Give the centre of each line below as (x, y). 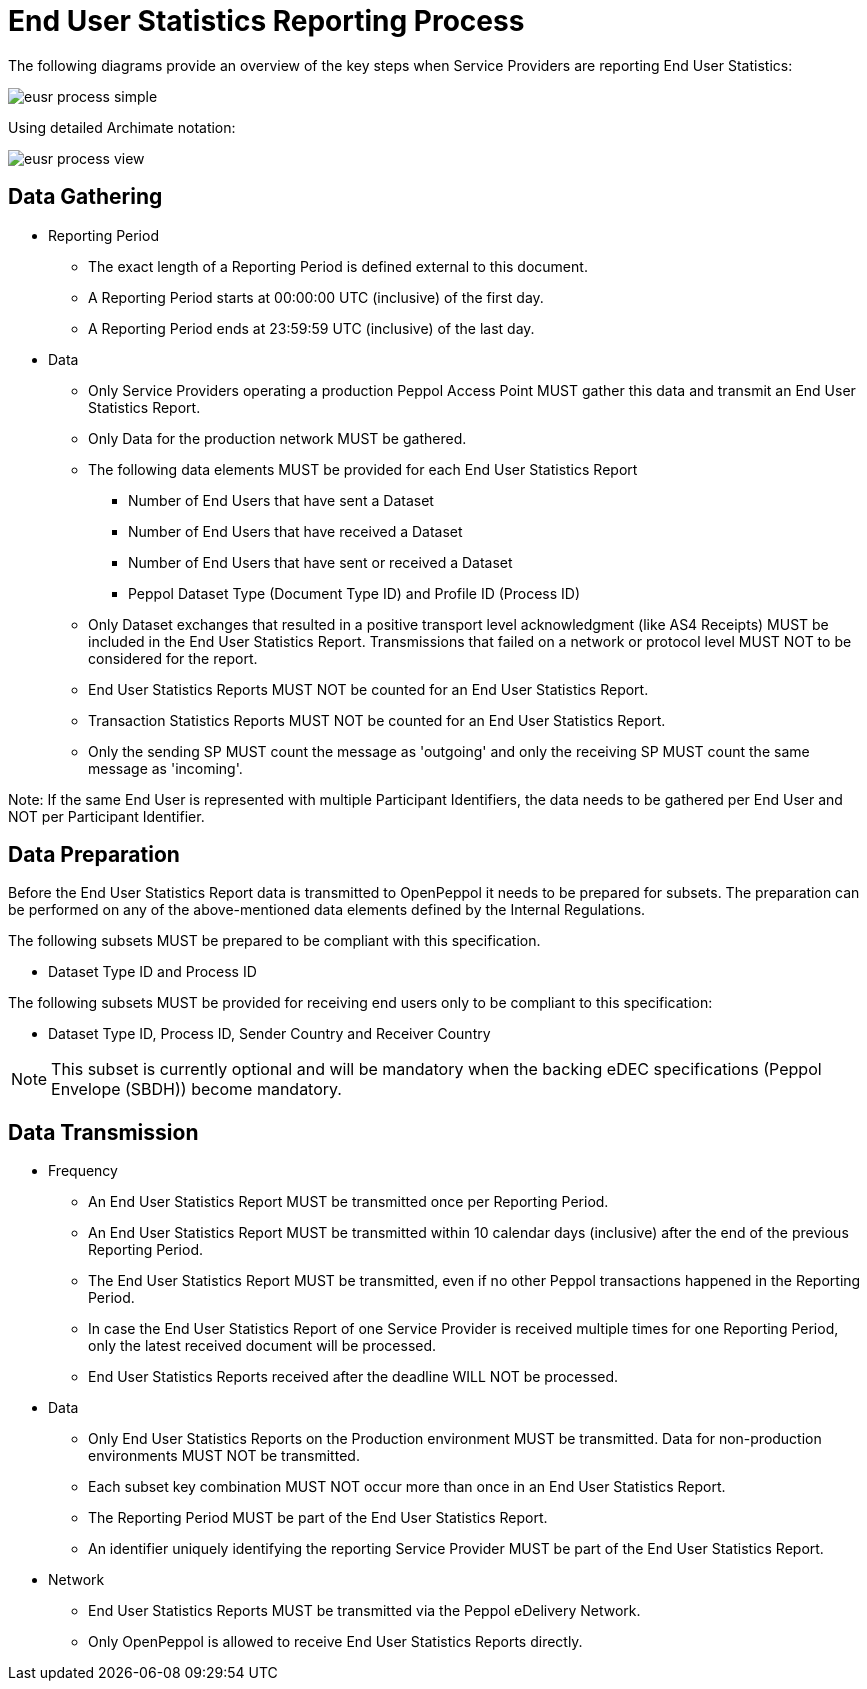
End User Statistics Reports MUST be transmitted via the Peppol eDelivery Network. (364, 1611)
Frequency (83, 1171)
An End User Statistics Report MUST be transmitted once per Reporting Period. (348, 1202)
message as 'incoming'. (165, 768)
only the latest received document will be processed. (262, 1346)
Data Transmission (103, 1132)
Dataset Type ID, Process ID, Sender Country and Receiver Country (269, 1034)
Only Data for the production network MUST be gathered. (277, 438)
